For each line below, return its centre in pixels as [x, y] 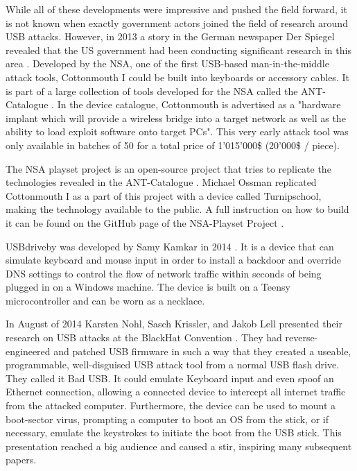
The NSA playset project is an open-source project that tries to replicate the [168, 168]
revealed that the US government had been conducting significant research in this [178, 50]
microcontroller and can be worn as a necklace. [105, 300]
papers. [21, 460]
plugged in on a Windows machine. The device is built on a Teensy [148, 287]
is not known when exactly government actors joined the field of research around [177, 23]
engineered [28, 351]
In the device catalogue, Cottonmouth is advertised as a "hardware [199, 104]
